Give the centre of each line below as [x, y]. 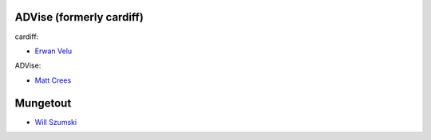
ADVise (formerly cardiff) [79, 17]
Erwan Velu [53, 51]
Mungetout [43, 103]
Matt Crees [53, 80]
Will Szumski [56, 122]
